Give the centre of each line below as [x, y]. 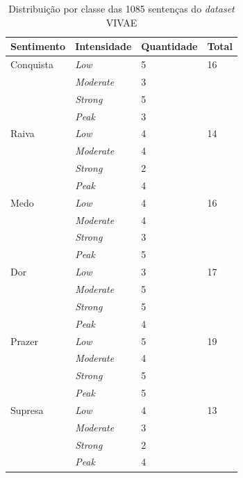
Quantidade [169, 46]
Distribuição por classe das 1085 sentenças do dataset [121, 8]
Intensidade [103, 46]
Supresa [27, 409]
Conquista [32, 64]
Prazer [24, 341]
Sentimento [38, 46]
